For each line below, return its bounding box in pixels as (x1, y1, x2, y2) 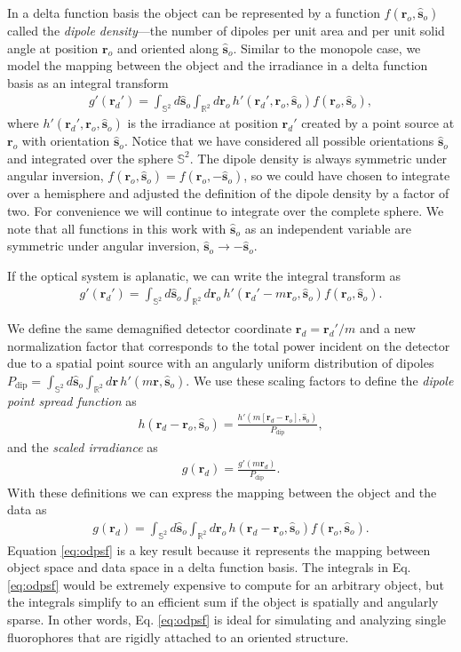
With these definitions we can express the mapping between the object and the (7, 482, 437, 501)
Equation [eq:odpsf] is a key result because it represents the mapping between (7, 540, 431, 559)
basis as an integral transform (7, 73, 169, 91)
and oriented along (116, 38, 219, 57)
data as (7, 500, 47, 519)
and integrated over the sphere (7, 148, 173, 167)
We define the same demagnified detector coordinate (7, 319, 292, 338)
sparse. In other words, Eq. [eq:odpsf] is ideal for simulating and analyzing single (7, 610, 447, 629)
